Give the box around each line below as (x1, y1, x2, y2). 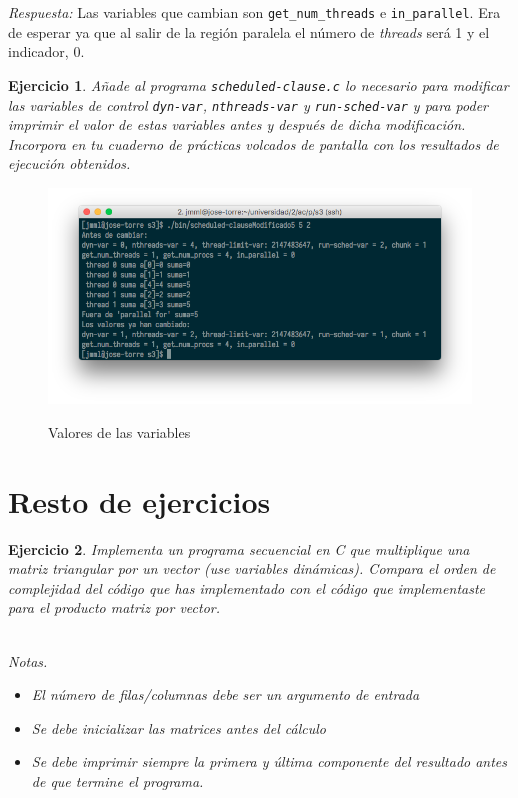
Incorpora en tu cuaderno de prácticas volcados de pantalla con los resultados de (8, 133, 499, 154)
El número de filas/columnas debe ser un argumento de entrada (31, 684, 420, 705)
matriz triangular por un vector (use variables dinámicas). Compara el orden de (8, 558, 496, 579)
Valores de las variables (48, 421, 191, 442)
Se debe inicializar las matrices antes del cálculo (31, 717, 326, 738)
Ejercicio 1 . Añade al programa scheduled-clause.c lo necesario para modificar (8, 74, 509, 95)
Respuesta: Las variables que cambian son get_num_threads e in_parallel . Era (8, 2, 501, 22)
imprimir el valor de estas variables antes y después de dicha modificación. (8, 114, 466, 135)
